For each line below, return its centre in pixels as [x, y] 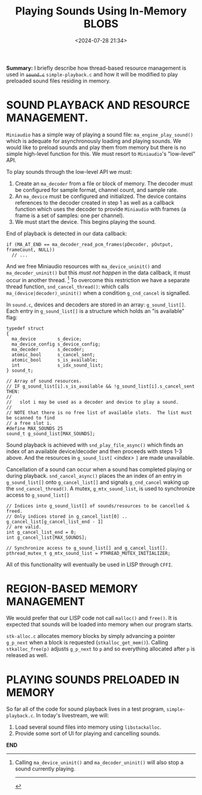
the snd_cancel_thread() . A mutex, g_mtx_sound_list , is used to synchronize [101, 488]
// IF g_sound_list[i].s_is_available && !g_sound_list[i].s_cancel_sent [101, 386]
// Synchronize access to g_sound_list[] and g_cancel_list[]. [87, 548]
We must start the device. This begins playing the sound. [85, 221]
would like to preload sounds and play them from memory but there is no [96, 147]
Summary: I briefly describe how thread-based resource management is [96, 68]
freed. [14, 511]
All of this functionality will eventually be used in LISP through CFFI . [90, 565]
